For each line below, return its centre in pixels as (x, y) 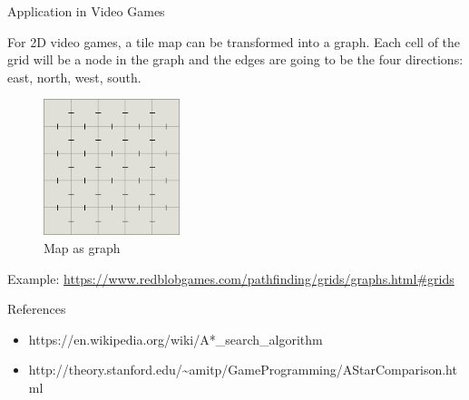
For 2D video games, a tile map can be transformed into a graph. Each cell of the (234, 41)
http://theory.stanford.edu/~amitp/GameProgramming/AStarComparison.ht (243, 370)
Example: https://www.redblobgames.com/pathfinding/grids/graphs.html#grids (231, 278)
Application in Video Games (86, 11)
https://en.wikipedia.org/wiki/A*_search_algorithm (176, 339)
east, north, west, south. (74, 77)
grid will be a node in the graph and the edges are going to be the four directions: (235, 59)
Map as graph (82, 247)
